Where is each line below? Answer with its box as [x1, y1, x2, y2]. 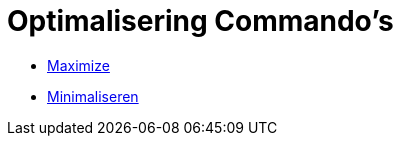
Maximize [47, 56, 110, 74]
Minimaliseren [47, 87, 139, 105]
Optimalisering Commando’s [7, 4, 394, 38]
